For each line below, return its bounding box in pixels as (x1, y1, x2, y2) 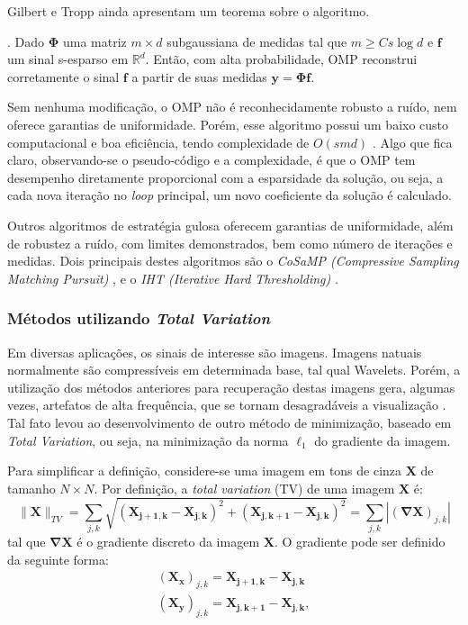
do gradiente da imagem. (314, 430, 451, 449)
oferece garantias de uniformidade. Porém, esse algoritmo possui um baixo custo (7, 114, 449, 133)
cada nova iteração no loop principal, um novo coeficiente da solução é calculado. (7, 186, 452, 204)
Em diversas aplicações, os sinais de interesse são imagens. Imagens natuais (7, 342, 422, 361)
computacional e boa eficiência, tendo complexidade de (7, 132, 310, 151)
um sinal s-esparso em (7, 50, 129, 68)
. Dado (7, 32, 45, 50)
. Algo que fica (372, 132, 453, 151)
